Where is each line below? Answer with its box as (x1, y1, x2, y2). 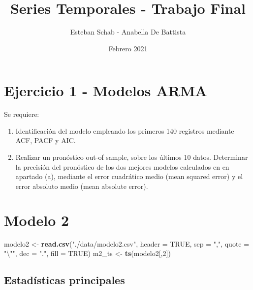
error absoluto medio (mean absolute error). (15, 181, 148, 191)
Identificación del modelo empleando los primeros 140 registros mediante (15, 125, 234, 136)
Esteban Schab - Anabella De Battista (70, 27, 186, 37)
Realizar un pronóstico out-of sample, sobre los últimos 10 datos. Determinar (15, 152, 248, 162)
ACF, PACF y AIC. (15, 135, 76, 145)
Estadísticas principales (4, 272, 125, 288)
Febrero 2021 (108, 43, 148, 53)
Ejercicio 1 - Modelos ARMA (4, 80, 207, 101)
